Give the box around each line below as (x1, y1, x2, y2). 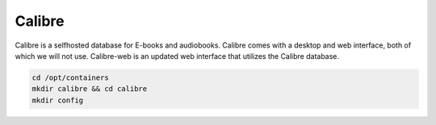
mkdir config (31, 95, 84, 105)
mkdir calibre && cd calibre (31, 85, 148, 94)
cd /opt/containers (31, 73, 109, 82)
